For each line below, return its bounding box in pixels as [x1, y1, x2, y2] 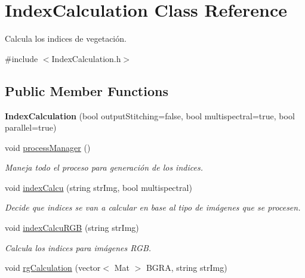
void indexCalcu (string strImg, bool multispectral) [5, 181, 192, 193]
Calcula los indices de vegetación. [5, 32, 127, 45]
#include [5, 52, 38, 64]
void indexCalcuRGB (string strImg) [5, 221, 139, 234]
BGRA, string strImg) [146, 261, 227, 274]
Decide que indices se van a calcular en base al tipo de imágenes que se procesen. [5, 201, 301, 214]
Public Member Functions [5, 81, 168, 100]
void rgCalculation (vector [5, 261, 101, 274]
